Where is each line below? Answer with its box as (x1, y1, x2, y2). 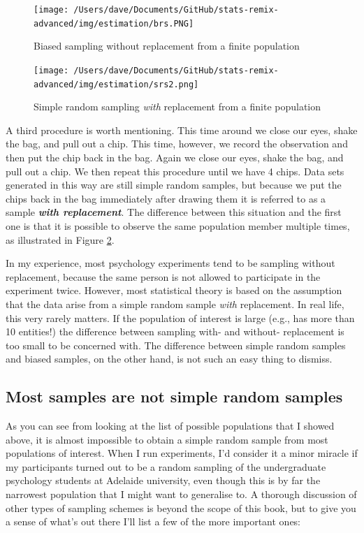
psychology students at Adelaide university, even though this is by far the (6, 473, 321, 488)
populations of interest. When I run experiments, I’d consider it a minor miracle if (6, 446, 358, 460)
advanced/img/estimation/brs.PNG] (34, 18, 194, 29)
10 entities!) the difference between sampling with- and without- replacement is (6, 324, 344, 339)
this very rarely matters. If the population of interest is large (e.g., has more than (6, 310, 355, 325)
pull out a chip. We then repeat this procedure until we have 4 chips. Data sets (6, 163, 344, 178)
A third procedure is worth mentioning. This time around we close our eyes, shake (6, 122, 358, 137)
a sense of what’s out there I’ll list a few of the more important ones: (6, 514, 301, 529)
